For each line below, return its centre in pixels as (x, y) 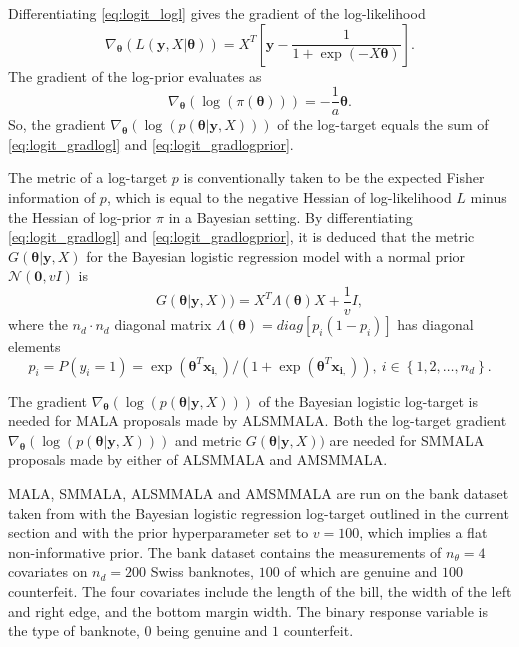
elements (34, 346)
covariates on (48, 571)
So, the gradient (57, 124)
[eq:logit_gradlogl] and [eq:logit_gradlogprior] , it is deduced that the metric (241, 236)
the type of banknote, (74, 630)
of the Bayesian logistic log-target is (368, 400)
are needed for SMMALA (407, 439)
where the (38, 324)
